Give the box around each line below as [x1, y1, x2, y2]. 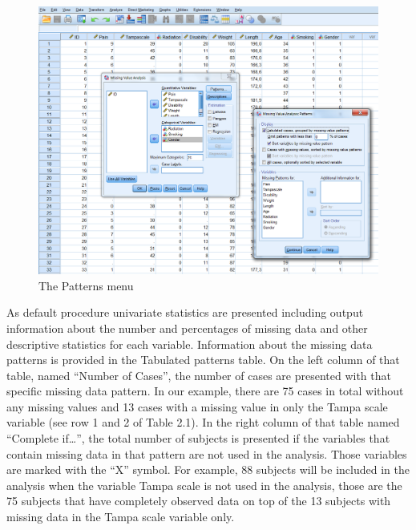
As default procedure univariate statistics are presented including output [6, 304, 364, 321]
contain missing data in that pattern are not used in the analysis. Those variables [6, 445, 407, 462]
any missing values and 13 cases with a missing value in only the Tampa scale [6, 398, 388, 415]
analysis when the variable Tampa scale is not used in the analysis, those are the [6, 476, 402, 493]
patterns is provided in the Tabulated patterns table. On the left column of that [6, 351, 400, 368]
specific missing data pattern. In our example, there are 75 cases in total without [6, 382, 404, 399]
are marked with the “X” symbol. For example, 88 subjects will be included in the [6, 461, 410, 478]
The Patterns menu [38, 277, 134, 293]
